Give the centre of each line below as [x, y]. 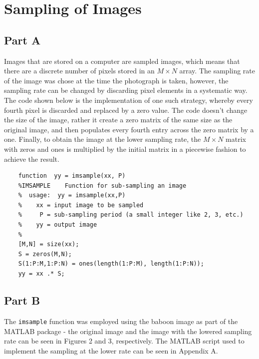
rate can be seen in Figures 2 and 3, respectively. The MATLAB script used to [124, 341]
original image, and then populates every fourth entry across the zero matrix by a [129, 129]
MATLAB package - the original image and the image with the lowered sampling [128, 331]
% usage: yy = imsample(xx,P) [72, 195]
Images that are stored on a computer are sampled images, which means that [122, 61]
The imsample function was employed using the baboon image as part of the [121, 321]
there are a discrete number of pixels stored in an [79, 71]
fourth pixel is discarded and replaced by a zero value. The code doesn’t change [126, 110]
